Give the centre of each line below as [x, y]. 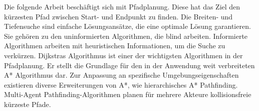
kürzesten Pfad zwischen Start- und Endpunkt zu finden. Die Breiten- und [118, 16]
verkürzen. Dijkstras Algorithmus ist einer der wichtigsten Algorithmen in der [123, 55]
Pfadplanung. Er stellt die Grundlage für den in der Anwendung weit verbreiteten [129, 65]
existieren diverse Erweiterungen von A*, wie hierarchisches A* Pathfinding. [121, 84]
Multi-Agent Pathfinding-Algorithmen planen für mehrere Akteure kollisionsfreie [128, 94]
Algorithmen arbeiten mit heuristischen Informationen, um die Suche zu [115, 46]
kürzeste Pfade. [28, 104]
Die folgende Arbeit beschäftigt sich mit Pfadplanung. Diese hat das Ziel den [122, 6]
